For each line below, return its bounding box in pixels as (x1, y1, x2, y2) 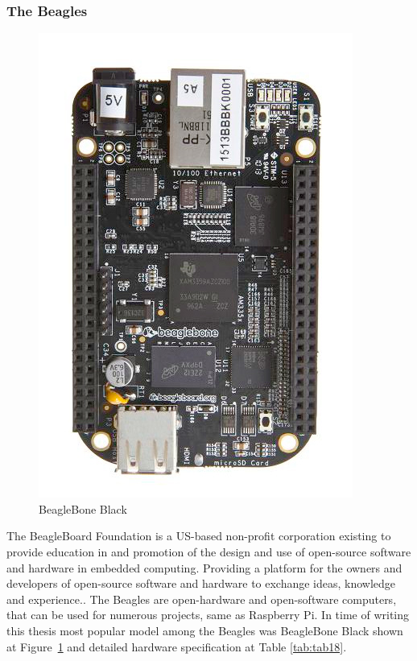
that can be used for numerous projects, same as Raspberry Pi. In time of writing (6, 606, 410, 623)
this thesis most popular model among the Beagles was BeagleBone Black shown (6, 622, 403, 638)
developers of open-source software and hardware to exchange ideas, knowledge (6, 575, 396, 592)
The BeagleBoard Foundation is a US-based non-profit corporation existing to (6, 527, 391, 544)
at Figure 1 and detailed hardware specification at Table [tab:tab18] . (6, 638, 347, 655)
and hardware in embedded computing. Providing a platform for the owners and (6, 559, 403, 576)
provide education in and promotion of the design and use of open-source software (6, 543, 411, 560)
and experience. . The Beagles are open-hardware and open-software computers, (6, 590, 397, 607)
